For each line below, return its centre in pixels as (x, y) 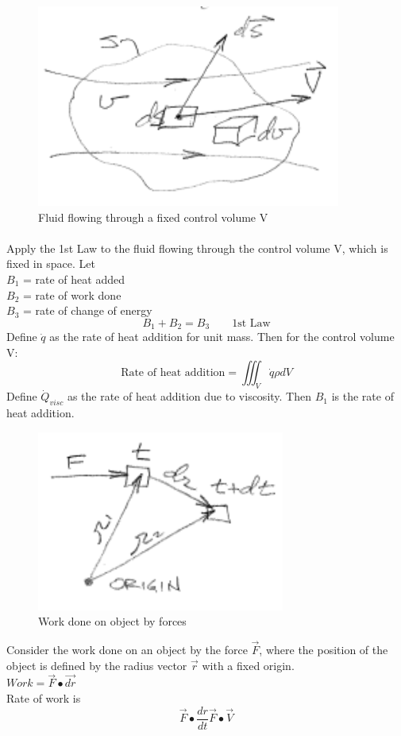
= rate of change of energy (87, 310)
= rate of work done (72, 294)
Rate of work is (44, 697)
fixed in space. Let (51, 263)
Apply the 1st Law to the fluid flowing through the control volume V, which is (197, 248)
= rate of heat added (73, 279)
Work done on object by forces (112, 621)
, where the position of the (324, 649)
